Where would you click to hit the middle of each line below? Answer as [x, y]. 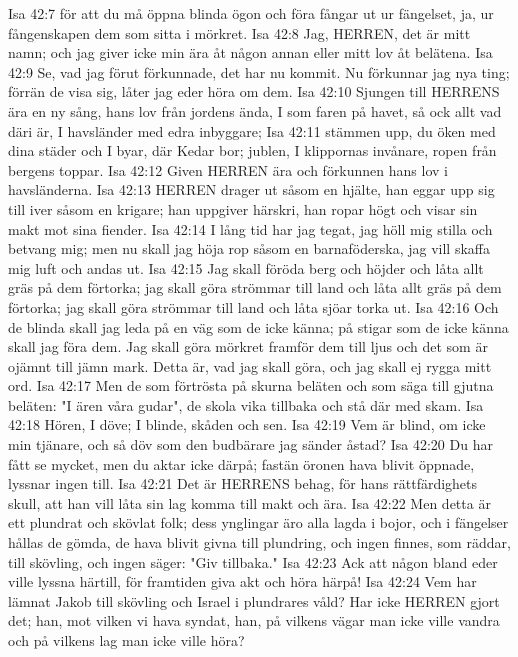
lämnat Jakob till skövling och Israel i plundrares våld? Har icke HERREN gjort [254, 600]
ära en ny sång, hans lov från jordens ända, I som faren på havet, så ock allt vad [255, 110]
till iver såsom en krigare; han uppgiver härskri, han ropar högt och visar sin [243, 208]
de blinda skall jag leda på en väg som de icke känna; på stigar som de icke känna [258, 326]
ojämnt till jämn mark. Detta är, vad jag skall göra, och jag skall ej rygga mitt [250, 365]
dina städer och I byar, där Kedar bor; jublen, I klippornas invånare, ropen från [252, 150]
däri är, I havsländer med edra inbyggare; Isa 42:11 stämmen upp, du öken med [252, 130]
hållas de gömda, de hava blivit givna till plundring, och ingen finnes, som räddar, [259, 542]
